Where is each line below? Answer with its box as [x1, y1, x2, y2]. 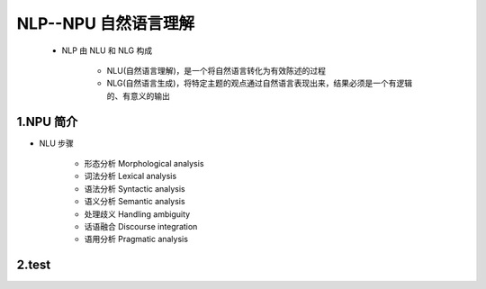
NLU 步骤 [39, 138, 74, 149]
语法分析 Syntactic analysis [84, 183, 185, 194]
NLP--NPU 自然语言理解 [16, 14, 195, 33]
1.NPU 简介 [16, 113, 78, 130]
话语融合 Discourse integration [84, 221, 198, 231]
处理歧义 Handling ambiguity [84, 208, 191, 220]
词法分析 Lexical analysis [84, 171, 177, 182]
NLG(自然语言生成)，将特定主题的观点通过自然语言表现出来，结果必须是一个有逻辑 [106, 77, 413, 89]
